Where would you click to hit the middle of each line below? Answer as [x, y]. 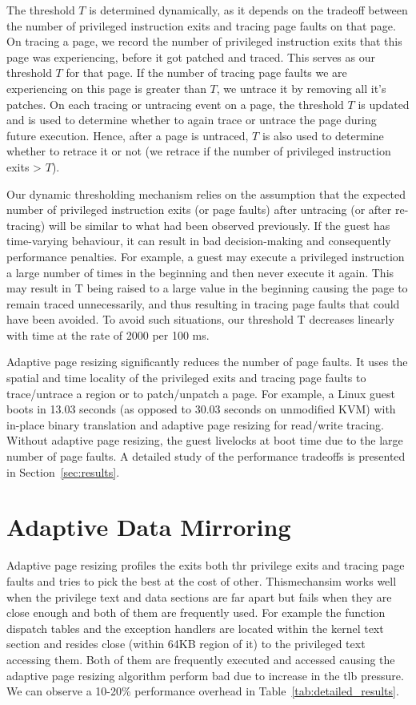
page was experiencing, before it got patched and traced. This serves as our [191, 56]
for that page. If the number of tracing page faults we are [206, 73]
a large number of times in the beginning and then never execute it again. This [200, 272]
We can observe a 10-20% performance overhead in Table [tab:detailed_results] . [203, 691]
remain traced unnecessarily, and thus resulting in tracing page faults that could [203, 303]
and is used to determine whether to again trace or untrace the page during [192, 120]
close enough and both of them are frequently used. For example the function [196, 612]
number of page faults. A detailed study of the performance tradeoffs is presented [206, 456]
